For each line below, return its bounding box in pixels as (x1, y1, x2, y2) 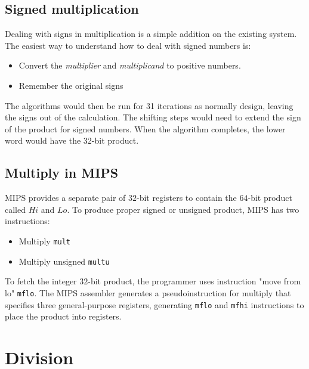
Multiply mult (18, 234, 71, 247)
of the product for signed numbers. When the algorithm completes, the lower (5, 122, 286, 135)
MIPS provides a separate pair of (5, 191, 126, 204)
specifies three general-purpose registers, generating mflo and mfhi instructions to (5, 298, 304, 311)
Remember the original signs (18, 79, 123, 91)
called (5, 203, 26, 215)
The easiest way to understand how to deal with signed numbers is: (5, 39, 251, 51)
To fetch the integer (5, 275, 77, 287)
